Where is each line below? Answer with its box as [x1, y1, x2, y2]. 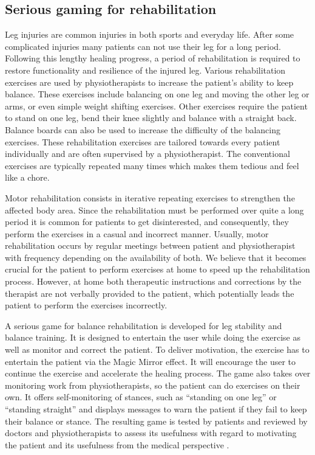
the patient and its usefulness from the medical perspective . [5, 438, 229, 451]
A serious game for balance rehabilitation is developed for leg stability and [5, 319, 282, 332]
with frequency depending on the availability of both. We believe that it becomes [5, 251, 307, 263]
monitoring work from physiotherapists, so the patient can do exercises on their [5, 378, 300, 391]
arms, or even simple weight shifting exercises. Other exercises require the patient [5, 99, 308, 112]
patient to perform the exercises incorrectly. [5, 299, 168, 311]
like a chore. [5, 171, 50, 184]
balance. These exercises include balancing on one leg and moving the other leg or [5, 88, 310, 100]
